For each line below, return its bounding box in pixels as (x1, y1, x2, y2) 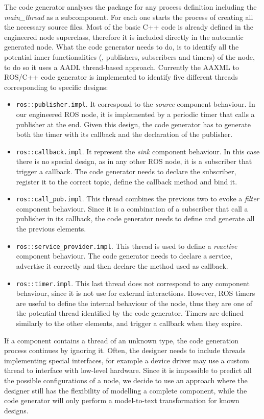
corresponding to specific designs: (4, 81, 108, 92)
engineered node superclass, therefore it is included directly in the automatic (4, 31, 244, 42)
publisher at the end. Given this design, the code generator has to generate (16, 119, 251, 129)
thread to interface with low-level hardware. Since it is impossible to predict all (4, 365, 252, 376)
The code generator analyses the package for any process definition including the (4, 2, 257, 12)
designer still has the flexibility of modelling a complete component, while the (4, 385, 247, 395)
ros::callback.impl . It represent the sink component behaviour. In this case (16, 146, 260, 156)
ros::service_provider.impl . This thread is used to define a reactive (16, 240, 237, 251)
